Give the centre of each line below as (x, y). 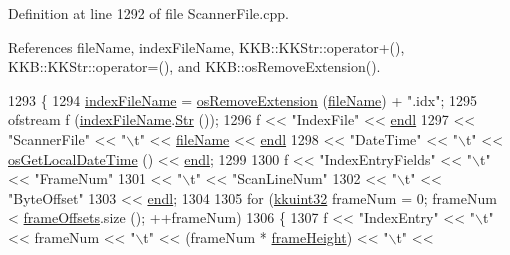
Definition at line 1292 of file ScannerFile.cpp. (148, 13)
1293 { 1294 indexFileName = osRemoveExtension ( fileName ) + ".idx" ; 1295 (242, 99)
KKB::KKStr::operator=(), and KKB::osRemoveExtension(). (194, 66)
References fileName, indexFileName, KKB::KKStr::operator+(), (206, 46)
